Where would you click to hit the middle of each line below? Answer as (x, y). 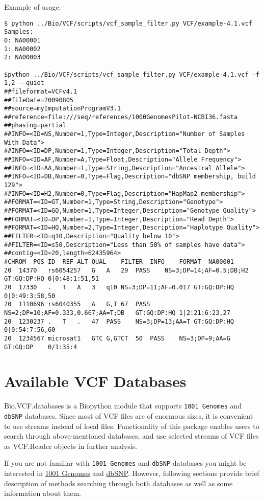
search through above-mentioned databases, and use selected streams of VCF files (131, 436)
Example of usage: (33, 7)
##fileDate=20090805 (39, 100)
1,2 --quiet (24, 83)
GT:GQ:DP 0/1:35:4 (41, 347)
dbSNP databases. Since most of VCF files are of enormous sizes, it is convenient (129, 415)
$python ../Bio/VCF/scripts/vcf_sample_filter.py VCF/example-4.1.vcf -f (132, 74)
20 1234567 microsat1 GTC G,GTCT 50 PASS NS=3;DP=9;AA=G (117, 338)
